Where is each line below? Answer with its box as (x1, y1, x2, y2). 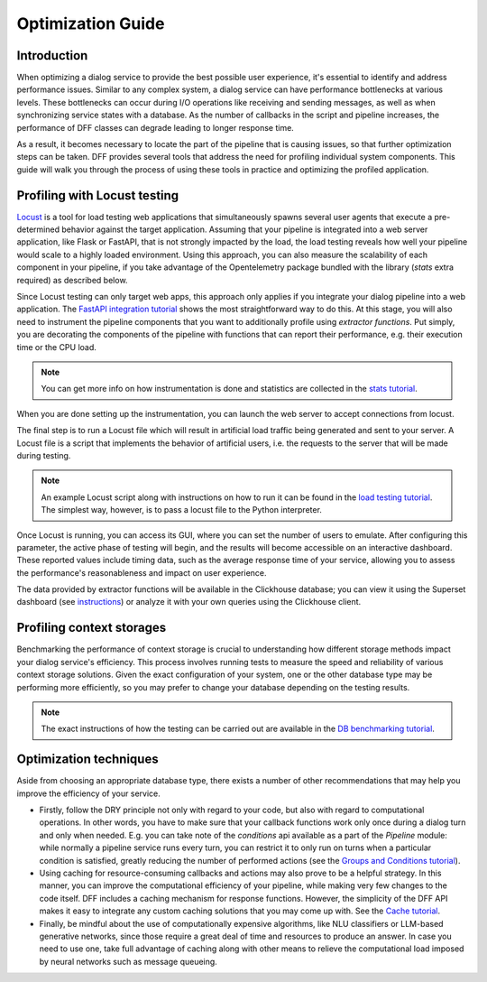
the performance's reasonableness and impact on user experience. (16, 567, 267, 578)
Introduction (16, 48, 88, 63)
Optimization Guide (16, 14, 165, 33)
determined (16, 224, 60, 235)
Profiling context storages (16, 620, 167, 635)
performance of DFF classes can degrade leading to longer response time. (16, 122, 295, 133)
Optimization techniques (16, 752, 159, 767)
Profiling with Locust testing (16, 188, 179, 203)
